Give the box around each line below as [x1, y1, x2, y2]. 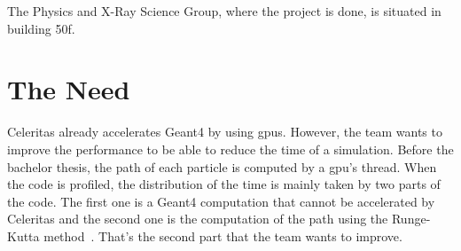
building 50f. [7, 19, 75, 37]
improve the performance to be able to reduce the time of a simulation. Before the [7, 139, 454, 158]
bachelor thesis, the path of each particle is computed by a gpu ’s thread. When [7, 157, 437, 176]
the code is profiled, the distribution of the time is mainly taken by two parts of [7, 175, 441, 193]
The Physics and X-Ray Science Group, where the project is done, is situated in [7, 2, 441, 20]
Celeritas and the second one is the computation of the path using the [7, 209, 388, 228]
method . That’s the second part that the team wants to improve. [43, 226, 402, 245]
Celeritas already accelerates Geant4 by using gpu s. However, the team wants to [7, 122, 442, 141]
